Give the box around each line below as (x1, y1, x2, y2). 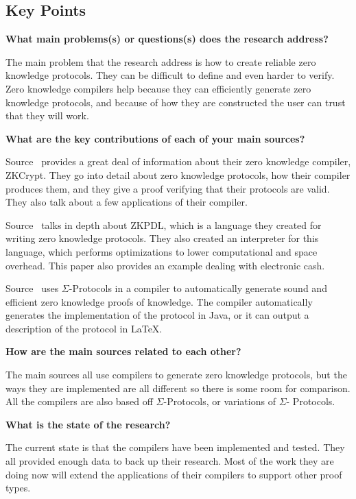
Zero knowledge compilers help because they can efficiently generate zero (5, 81, 311, 95)
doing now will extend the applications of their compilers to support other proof (5, 467, 342, 481)
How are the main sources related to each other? (5, 344, 241, 358)
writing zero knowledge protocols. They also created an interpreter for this (5, 231, 319, 245)
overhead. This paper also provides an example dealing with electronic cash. (5, 258, 325, 272)
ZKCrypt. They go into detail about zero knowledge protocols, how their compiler (5, 167, 351, 182)
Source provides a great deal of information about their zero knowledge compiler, (5, 154, 351, 169)
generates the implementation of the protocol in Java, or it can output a (5, 308, 309, 322)
